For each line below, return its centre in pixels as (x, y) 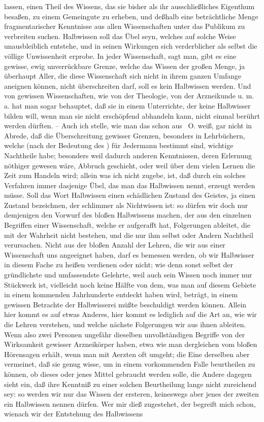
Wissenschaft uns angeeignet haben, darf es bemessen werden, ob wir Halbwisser (129, 254)
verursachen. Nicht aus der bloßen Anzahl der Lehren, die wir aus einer (115, 245)
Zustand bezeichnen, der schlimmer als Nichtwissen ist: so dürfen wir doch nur (126, 205)
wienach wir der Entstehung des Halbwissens (74, 414)
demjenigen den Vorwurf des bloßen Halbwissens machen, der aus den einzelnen (128, 215)
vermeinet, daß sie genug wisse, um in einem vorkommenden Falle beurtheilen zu (130, 364)
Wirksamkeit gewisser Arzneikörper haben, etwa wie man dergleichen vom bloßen (131, 344)
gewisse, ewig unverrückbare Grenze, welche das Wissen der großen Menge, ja (125, 66)
